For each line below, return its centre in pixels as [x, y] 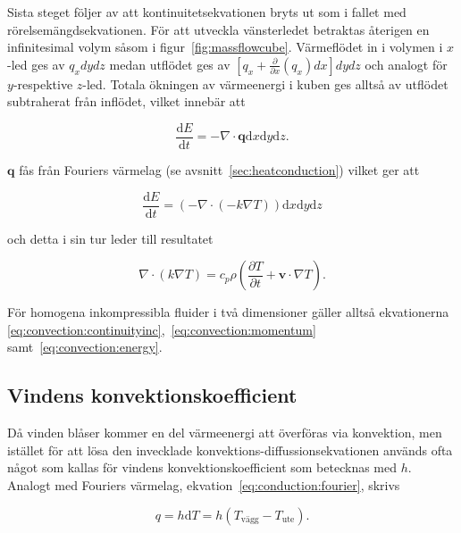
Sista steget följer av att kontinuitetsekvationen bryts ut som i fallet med [207, 12]
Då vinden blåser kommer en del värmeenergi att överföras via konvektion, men [225, 433]
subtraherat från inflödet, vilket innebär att [126, 101]
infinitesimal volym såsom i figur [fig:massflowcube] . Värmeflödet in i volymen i [225, 47]
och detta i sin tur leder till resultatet [110, 238]
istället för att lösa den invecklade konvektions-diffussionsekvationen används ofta [230, 450]
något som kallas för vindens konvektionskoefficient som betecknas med [202, 467]
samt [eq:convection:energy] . [85, 347]
